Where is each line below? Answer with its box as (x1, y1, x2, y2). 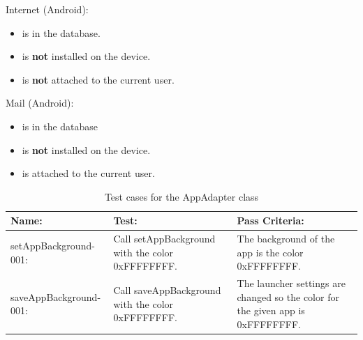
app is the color (237, 245, 304, 259)
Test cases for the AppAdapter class (104, 189, 259, 203)
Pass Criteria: (237, 213, 304, 228)
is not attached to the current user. (22, 72, 175, 86)
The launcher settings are (237, 276, 346, 291)
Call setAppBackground (113, 231, 216, 246)
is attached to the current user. (22, 166, 155, 180)
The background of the (237, 231, 335, 246)
